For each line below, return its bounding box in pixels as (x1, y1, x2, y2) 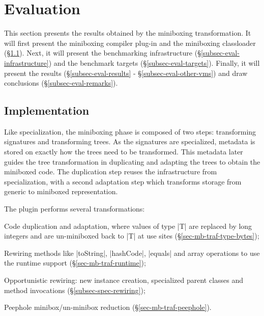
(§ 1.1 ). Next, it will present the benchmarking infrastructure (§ (4, 47, 201, 58)
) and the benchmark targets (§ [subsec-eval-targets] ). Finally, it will (48, 57, 260, 68)
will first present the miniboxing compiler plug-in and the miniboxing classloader (4, 37, 256, 48)
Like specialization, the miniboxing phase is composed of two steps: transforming (4, 126, 256, 137)
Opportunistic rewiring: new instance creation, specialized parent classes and (4, 275, 244, 285)
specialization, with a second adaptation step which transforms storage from (4, 176, 242, 187)
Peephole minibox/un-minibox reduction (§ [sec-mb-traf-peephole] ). (4, 302, 212, 312)
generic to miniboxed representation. (4, 186, 118, 197)
